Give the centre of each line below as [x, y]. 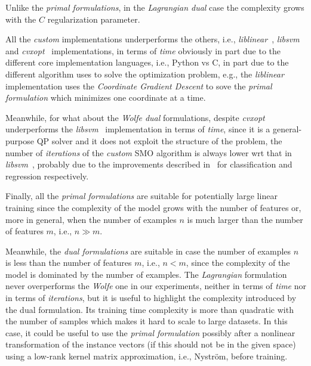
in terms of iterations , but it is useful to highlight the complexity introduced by [151, 298]
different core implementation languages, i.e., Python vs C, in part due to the [147, 62]
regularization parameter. [94, 19]
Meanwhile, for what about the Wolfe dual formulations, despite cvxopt [135, 117]
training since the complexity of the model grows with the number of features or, [153, 207]
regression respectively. [47, 176]
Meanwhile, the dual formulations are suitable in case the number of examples [148, 251]
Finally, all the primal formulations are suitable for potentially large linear [141, 196]
